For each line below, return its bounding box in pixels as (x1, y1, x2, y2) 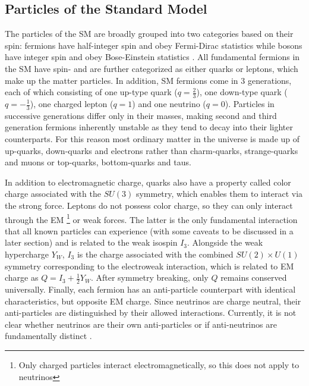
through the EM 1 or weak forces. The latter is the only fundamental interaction (5, 211, 298, 225)
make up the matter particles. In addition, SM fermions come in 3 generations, (5, 74, 292, 86)
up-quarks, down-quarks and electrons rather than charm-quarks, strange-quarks (5, 144, 298, 156)
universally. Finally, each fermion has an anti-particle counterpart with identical (5, 283, 296, 296)
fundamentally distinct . (5, 329, 92, 342)
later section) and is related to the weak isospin (5, 236, 178, 249)
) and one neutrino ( (132, 98, 206, 109)
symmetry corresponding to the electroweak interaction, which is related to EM (5, 259, 294, 272)
